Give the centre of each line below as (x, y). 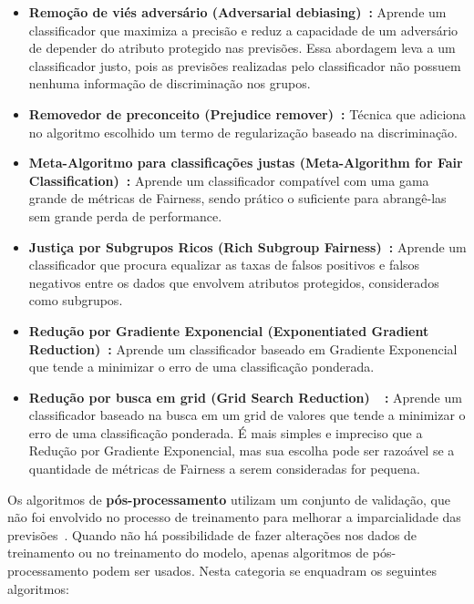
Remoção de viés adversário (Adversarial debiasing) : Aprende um (237, 12)
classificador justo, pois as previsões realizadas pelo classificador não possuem (245, 65)
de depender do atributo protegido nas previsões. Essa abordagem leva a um (242, 48)
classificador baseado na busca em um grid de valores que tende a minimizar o (247, 415)
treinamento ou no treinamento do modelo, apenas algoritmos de (188, 553)
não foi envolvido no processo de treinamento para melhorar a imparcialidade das (234, 517)
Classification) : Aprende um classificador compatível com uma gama (229, 180)
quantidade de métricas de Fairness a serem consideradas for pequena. (224, 469)
